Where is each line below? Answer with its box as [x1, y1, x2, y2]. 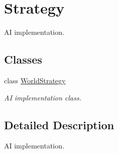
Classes [4, 52, 42, 67]
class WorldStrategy [4, 75, 66, 85]
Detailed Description [4, 117, 114, 132]
